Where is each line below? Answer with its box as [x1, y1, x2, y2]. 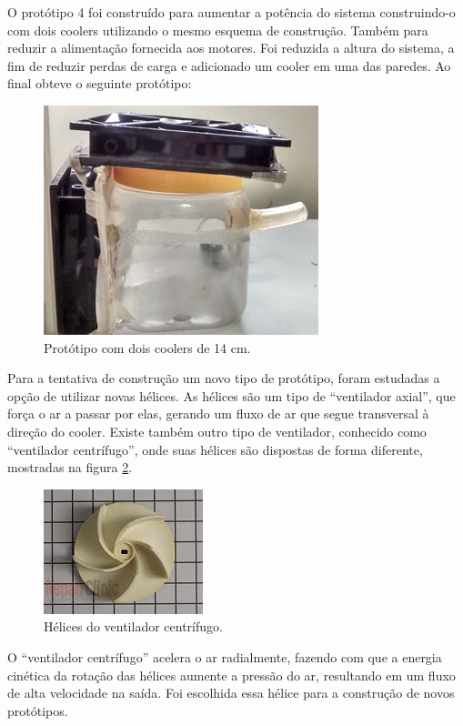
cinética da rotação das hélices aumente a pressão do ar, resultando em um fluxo [7, 665, 456, 684]
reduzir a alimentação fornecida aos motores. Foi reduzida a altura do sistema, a [7, 38, 455, 57]
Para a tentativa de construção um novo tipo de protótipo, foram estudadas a [7, 368, 440, 388]
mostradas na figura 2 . [7, 458, 133, 477]
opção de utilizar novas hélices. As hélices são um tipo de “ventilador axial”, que [7, 386, 456, 405]
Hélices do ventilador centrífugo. [44, 617, 223, 636]
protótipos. [7, 701, 68, 720]
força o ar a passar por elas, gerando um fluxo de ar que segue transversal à [7, 404, 429, 423]
